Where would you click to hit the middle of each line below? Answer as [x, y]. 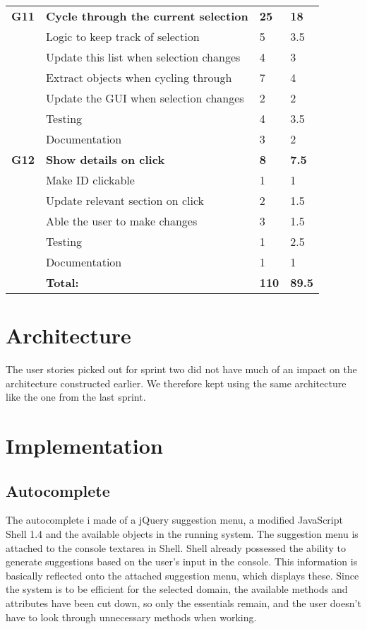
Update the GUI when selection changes [145, 98]
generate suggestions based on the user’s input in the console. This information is [182, 562]
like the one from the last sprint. [76, 397]
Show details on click [105, 159]
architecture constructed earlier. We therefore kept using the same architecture [176, 383]
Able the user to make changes [121, 221]
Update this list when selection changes [143, 57]
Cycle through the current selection [147, 16]
